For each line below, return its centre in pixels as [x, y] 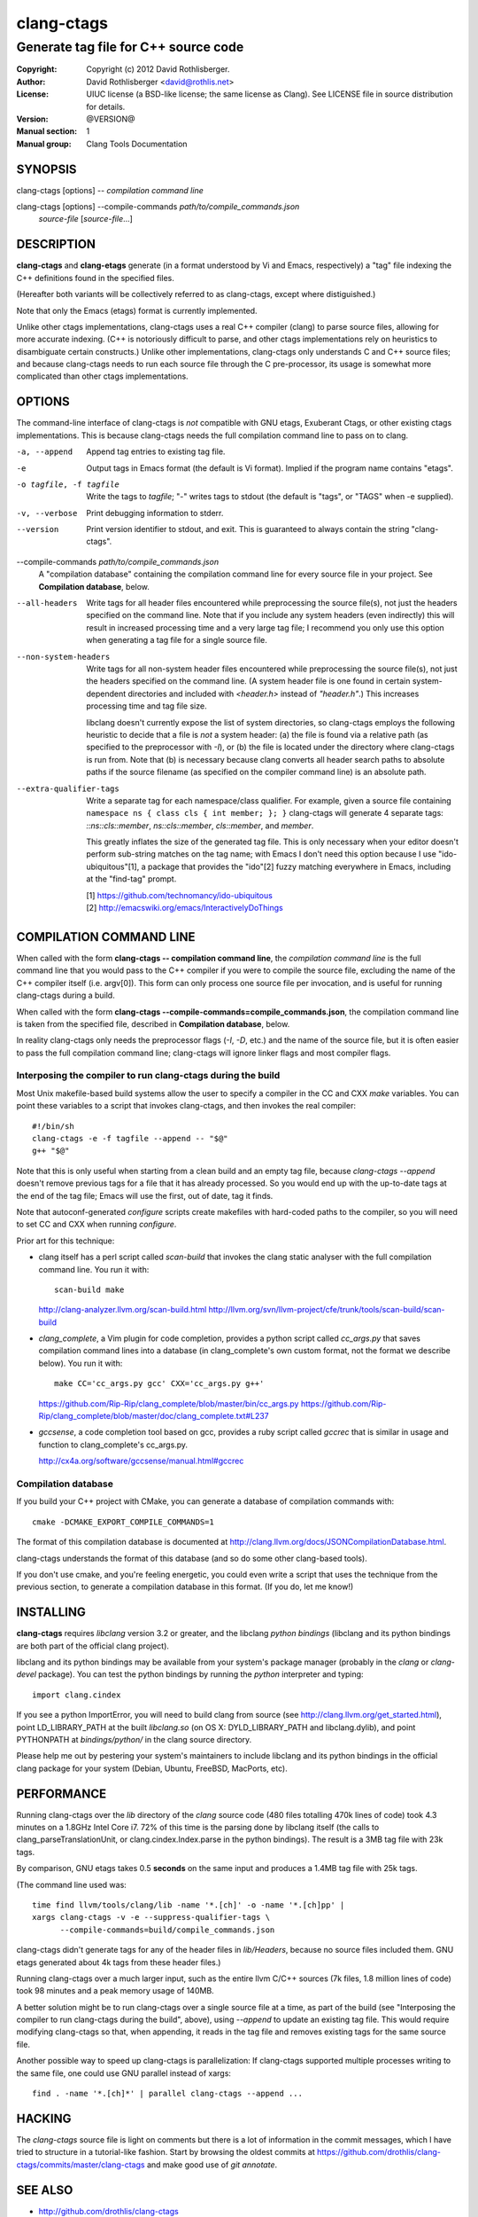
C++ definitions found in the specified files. [95, 278]
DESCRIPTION [56, 244]
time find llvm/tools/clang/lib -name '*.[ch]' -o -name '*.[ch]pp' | [189, 1905]
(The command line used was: [72, 1884]
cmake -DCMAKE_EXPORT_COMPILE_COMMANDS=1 [123, 1522]
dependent [106, 693]
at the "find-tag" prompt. [131, 879]
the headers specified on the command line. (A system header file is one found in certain [248, 681]
